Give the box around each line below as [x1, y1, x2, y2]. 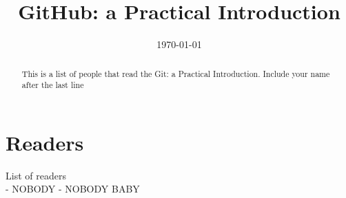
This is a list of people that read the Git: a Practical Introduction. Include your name [21, 67, 330, 79]
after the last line [21, 79, 84, 91]
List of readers [6, 168, 66, 182]
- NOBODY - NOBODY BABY [6, 181, 140, 196]
